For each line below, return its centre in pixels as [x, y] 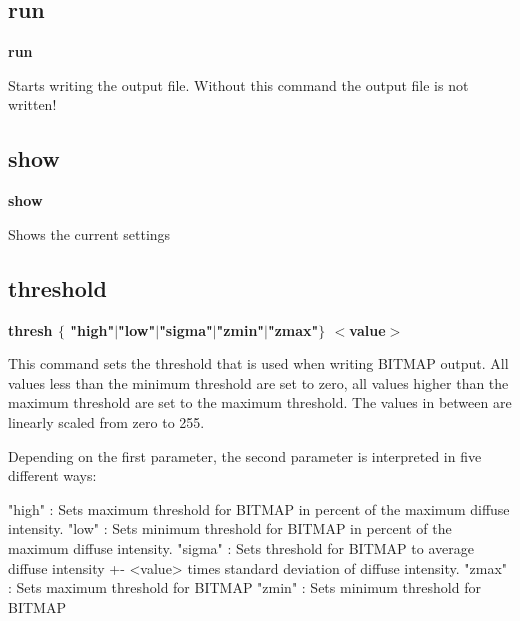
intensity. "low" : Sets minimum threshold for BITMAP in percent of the [230, 528]
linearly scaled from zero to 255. [106, 421]
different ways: [52, 475]
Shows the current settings [89, 233]
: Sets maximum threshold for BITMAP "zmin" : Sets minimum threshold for [244, 587]
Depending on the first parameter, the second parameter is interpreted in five [245, 455]
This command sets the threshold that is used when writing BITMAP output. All [258, 363]
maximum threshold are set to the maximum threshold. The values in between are [260, 402]
